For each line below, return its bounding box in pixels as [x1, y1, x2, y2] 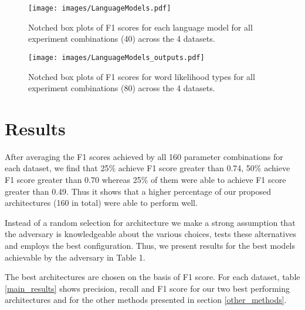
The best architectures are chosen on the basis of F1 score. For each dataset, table [5, 271, 300, 283]
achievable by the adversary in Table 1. [5, 251, 145, 263]
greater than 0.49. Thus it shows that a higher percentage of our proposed [5, 185, 271, 197]
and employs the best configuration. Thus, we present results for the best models [5, 239, 296, 251]
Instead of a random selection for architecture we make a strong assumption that [5, 216, 296, 228]
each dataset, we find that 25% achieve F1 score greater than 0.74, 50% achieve [5, 162, 290, 174]
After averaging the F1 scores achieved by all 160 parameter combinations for [5, 150, 283, 162]
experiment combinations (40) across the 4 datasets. [28, 32, 215, 45]
